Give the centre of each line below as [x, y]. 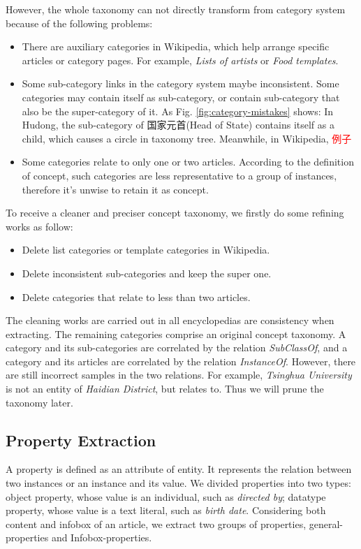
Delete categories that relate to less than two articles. [136, 297]
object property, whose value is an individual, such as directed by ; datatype [166, 496]
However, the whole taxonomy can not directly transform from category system [176, 9]
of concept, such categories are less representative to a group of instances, [179, 175]
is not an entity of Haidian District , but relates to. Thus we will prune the [165, 389]
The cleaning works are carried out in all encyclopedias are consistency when [170, 320]
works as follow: [39, 226]
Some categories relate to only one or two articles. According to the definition [188, 162]
